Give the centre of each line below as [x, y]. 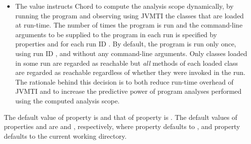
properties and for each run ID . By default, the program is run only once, [126, 44]
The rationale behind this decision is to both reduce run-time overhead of [124, 81]
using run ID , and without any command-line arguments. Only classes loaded [131, 53]
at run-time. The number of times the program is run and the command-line [129, 25]
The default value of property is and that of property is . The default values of [121, 117]
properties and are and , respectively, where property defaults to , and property [122, 126]
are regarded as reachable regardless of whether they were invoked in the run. [130, 72]
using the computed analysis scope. [67, 100]
